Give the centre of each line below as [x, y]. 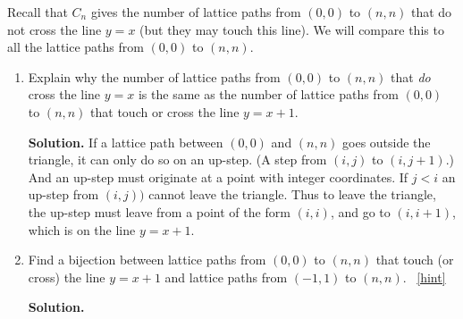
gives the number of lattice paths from [196, 12]
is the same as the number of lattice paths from [268, 94]
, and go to [360, 211]
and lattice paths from [226, 277]
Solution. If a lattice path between [126, 142]
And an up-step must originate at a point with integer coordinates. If [218, 176]
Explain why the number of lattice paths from [154, 76]
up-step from [63, 194]
